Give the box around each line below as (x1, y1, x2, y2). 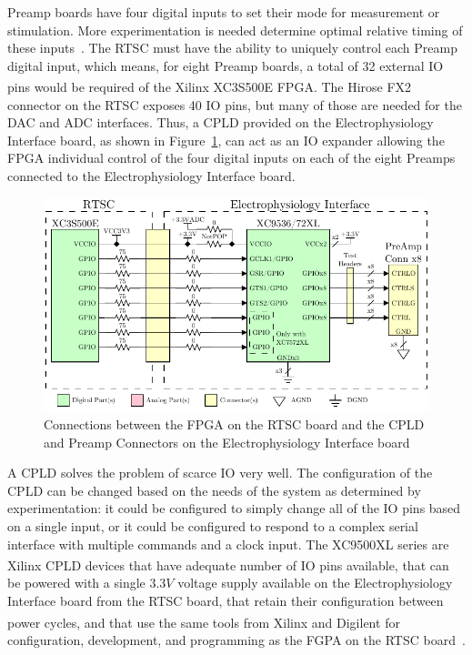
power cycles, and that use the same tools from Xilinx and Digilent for (7, 612, 400, 631)
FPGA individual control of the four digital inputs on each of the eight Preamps (7, 148, 456, 167)
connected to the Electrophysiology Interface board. (7, 166, 296, 185)
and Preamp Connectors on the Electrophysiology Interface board (44, 432, 410, 451)
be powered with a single (7, 573, 146, 592)
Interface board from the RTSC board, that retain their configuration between (7, 590, 444, 610)
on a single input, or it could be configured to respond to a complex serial (7, 516, 418, 535)
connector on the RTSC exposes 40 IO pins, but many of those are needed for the (7, 95, 462, 114)
